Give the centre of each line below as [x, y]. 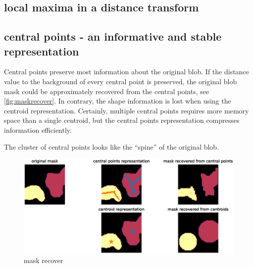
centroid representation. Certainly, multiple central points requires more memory [126, 110]
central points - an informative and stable [113, 36]
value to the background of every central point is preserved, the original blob [121, 81]
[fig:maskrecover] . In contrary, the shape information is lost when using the [118, 101]
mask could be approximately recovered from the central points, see [107, 91]
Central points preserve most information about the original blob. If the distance [126, 72]
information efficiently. [38, 130]
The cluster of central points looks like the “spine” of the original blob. [112, 146]
